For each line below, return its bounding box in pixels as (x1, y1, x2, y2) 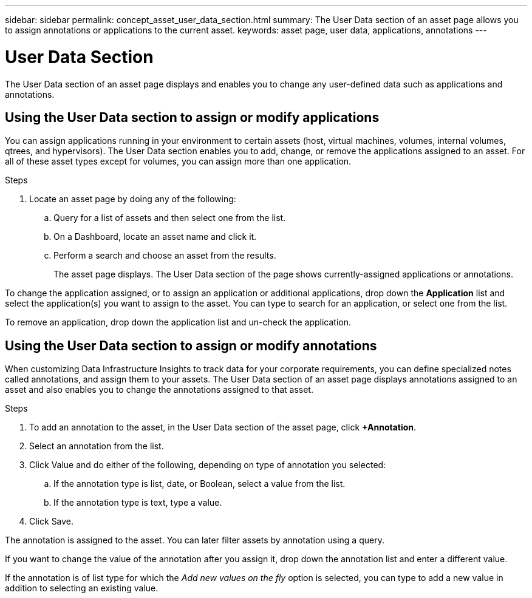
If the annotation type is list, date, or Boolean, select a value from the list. (53, 478, 346, 489)
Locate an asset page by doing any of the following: (29, 194, 236, 205)
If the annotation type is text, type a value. (53, 497, 222, 508)
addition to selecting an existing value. (5, 583, 159, 594)
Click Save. (29, 516, 74, 527)
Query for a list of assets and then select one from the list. (53, 212, 286, 223)
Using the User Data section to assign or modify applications (5, 109, 380, 125)
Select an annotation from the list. (29, 441, 164, 452)
